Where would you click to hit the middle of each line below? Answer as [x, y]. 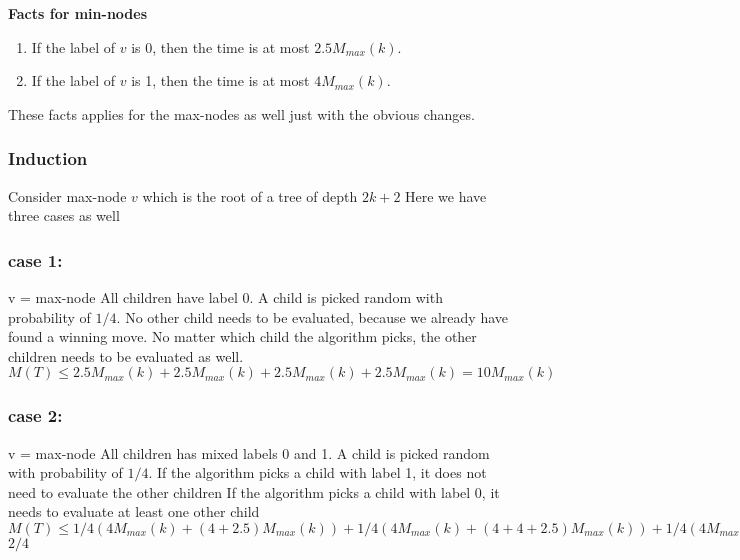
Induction [48, 158]
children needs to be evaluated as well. [126, 355]
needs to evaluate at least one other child [134, 511]
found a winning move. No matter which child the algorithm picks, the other [242, 336]
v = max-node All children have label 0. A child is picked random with [225, 297]
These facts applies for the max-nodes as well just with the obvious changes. [241, 113]
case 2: [35, 415]
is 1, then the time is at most [220, 80]
